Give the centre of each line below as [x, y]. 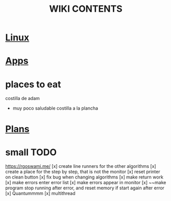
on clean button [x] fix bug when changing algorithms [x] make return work [84, 177]
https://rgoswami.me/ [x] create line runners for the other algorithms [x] [81, 166]
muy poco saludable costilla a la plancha [55, 108]
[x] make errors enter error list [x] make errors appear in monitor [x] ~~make [86, 183]
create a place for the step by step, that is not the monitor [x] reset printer [83, 172]
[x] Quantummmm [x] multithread [40, 193]
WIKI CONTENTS [86, 9]
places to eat [33, 84]
